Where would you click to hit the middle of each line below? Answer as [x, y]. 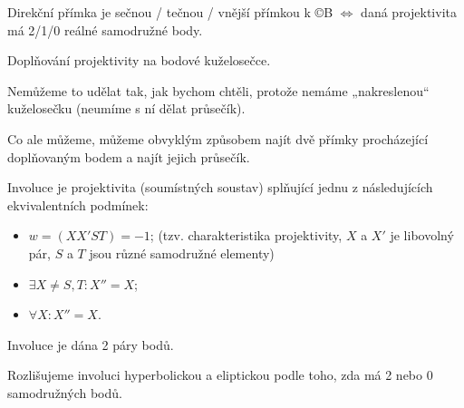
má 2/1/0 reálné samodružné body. [105, 29]
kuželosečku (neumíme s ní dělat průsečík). [126, 108]
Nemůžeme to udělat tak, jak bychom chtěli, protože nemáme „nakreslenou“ [218, 90]
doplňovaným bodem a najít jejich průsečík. [129, 156]
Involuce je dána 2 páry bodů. [91, 344]
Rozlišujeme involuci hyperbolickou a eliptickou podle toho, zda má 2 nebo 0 [220, 375]
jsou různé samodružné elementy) [182, 253]
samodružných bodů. [65, 392]
